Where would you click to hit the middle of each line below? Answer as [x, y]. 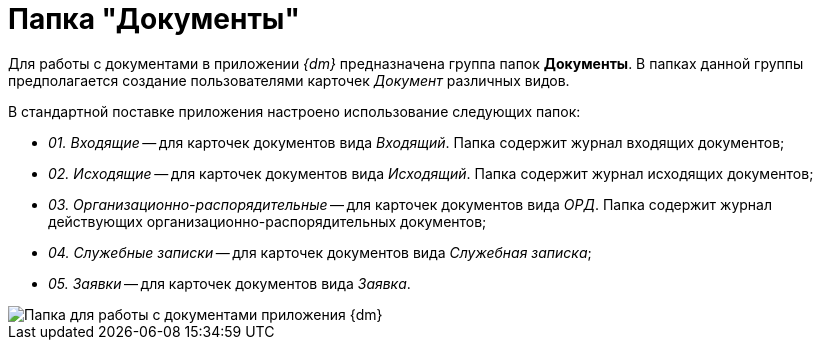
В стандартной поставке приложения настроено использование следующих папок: [294, 111]
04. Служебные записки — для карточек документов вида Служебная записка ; [320, 252]
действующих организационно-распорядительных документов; [267, 221]
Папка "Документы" [154, 19]
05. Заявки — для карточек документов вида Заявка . [229, 283]
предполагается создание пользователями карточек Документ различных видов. [289, 80]
